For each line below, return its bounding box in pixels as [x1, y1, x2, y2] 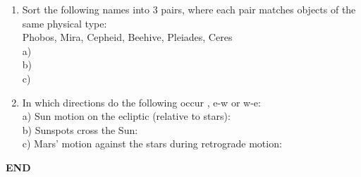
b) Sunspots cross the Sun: [22, 122, 138, 137]
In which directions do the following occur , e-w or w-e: [22, 94, 261, 109]
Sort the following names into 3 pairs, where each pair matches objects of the [22, 2, 356, 16]
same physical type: [22, 16, 107, 30]
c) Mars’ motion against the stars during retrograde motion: [22, 136, 282, 151]
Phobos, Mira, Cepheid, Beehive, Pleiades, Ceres [22, 30, 233, 44]
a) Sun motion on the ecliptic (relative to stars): [22, 109, 231, 123]
